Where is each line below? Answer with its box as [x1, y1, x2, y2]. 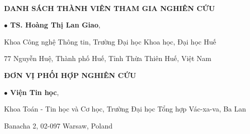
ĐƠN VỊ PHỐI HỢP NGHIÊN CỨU [4, 69, 137, 80]
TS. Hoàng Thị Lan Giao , [10, 19, 100, 30]
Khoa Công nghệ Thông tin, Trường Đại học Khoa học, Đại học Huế [4, 36, 216, 46]
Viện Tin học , [10, 86, 59, 97]
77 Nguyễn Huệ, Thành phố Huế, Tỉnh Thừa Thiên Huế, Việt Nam [4, 53, 212, 63]
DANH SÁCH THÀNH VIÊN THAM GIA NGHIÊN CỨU [4, 2, 215, 13]
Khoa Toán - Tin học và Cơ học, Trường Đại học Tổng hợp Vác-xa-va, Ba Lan [4, 103, 246, 114]
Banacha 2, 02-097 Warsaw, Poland [4, 120, 112, 130]
